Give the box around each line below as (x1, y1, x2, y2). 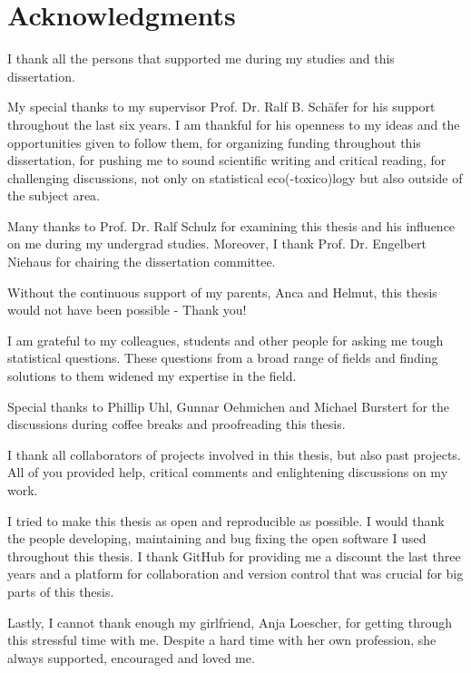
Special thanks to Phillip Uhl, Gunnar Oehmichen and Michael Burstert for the (7, 396, 449, 415)
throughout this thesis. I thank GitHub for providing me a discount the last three (7, 546, 461, 565)
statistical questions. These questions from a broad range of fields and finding (7, 348, 438, 367)
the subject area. (7, 186, 101, 205)
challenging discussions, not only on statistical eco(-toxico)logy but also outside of (7, 168, 463, 187)
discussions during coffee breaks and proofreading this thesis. (7, 415, 346, 434)
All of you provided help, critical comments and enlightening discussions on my (7, 463, 448, 482)
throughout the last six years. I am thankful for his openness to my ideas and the (7, 114, 460, 133)
